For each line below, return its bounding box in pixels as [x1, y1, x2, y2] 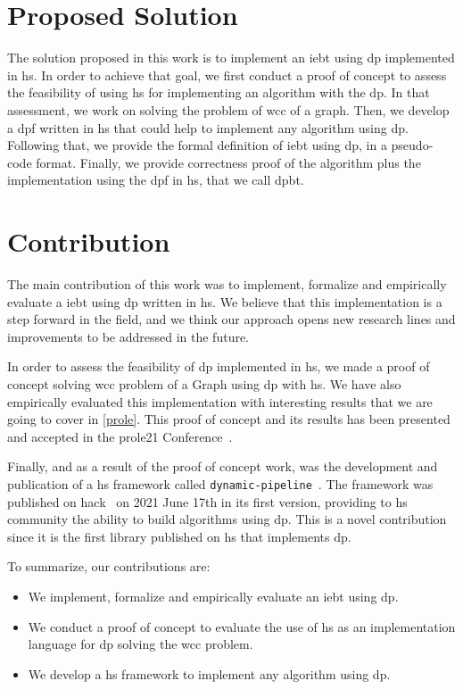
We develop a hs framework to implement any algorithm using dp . [28, 664, 391, 683]
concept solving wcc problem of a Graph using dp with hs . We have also [7, 374, 401, 393]
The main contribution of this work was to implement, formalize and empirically [7, 275, 447, 293]
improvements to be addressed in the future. [7, 327, 250, 345]
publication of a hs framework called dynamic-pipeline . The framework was [7, 474, 434, 493]
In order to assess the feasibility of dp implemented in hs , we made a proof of [7, 357, 430, 376]
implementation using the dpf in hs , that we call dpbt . [7, 170, 304, 189]
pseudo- [391, 136, 434, 154]
